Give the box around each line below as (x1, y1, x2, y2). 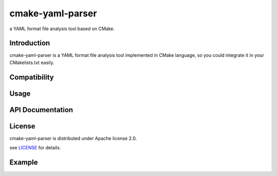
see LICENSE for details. (9, 145, 61, 151)
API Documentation (9, 105, 73, 114)
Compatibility (9, 73, 54, 81)
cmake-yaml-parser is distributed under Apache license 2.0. (9, 135, 137, 141)
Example (9, 158, 38, 166)
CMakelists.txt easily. (9, 59, 55, 65)
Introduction (9, 39, 50, 48)
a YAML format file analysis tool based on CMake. (9, 26, 115, 32)
